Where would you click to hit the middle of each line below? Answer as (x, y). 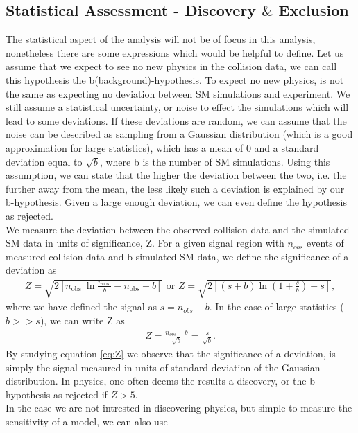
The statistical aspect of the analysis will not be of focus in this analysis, (161, 39)
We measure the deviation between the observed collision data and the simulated (178, 229)
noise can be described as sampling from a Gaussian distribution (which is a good (179, 134)
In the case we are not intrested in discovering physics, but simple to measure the (179, 408)
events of (325, 243)
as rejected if (80, 394)
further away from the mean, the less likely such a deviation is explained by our (175, 188)
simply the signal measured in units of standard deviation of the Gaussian (163, 367)
